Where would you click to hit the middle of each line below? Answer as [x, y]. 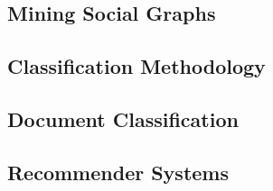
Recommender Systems [118, 172]
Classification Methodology [136, 66]
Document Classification [123, 118]
